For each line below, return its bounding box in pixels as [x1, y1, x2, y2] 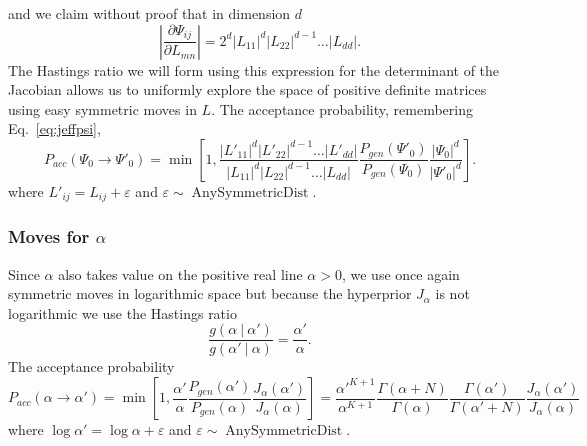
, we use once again [341, 263, 460, 284]
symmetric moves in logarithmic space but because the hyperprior [8, 283, 412, 304]
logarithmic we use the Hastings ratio [8, 302, 237, 323]
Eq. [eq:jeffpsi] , [8, 118, 101, 139]
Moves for [8, 224, 90, 249]
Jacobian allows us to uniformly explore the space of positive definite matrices [8, 79, 487, 100]
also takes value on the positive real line [58, 263, 303, 284]
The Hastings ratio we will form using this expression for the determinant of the [8, 59, 500, 80]
